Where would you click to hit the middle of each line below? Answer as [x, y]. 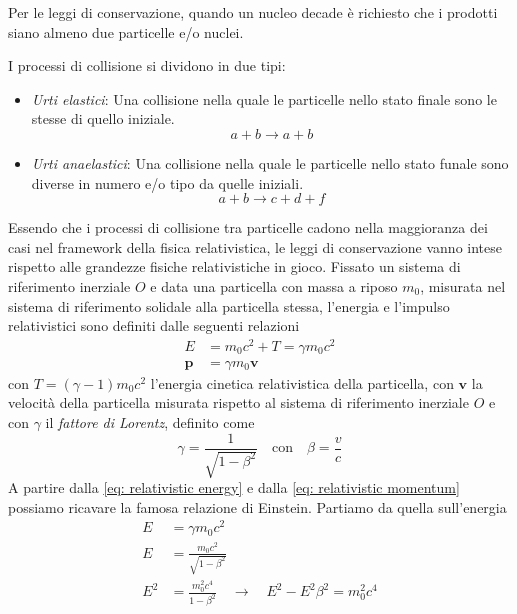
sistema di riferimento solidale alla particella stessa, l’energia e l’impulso [229, 305]
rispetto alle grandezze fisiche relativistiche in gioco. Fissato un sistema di [234, 266]
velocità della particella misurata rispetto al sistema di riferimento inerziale [238, 402]
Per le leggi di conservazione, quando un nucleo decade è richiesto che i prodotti [253, 12]
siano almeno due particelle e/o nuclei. [126, 31]
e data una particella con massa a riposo [274, 285]
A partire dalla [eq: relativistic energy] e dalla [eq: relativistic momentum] [234, 487]
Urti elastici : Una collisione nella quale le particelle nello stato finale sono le [264, 98]
